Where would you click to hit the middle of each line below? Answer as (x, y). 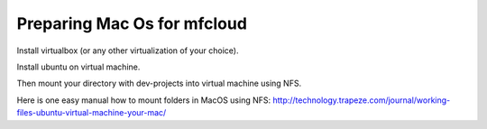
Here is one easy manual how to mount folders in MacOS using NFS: (144, 100)
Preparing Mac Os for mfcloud (132, 23)
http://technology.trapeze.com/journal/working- (361, 100)
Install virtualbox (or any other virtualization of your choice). (128, 51)
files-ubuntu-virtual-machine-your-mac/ (92, 113)
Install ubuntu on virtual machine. (78, 67)
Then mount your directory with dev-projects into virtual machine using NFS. (159, 83)
